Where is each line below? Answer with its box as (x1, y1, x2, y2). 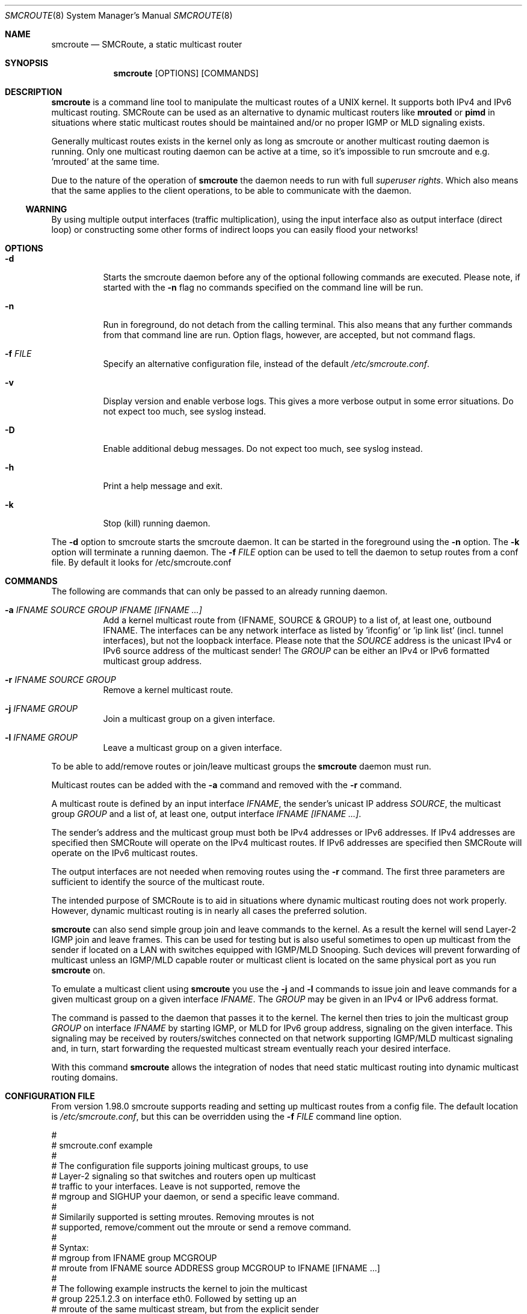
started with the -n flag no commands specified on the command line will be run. (103, 282, 424, 292)
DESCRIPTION (5, 87, 63, 97)
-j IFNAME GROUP (5, 703, 78, 714)
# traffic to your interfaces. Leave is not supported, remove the (51, 1181, 301, 1191)
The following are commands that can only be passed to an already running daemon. (51, 586, 388, 596)
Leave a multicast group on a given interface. (103, 742, 282, 753)
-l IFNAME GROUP (5, 732, 78, 742)
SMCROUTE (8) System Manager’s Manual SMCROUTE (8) (5, 10, 233, 20)
